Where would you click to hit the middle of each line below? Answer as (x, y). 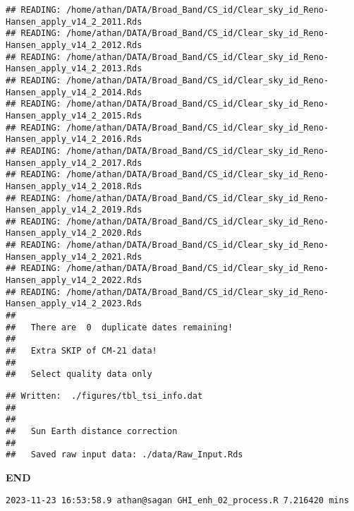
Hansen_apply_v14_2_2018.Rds (74, 186)
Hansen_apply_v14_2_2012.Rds (74, 45)
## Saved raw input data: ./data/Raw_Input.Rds (124, 455)
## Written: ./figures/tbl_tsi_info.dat (104, 396)
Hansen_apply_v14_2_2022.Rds (74, 281)
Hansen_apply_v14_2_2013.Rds (74, 69)
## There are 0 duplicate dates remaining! (120, 327)
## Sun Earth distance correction (92, 431)
